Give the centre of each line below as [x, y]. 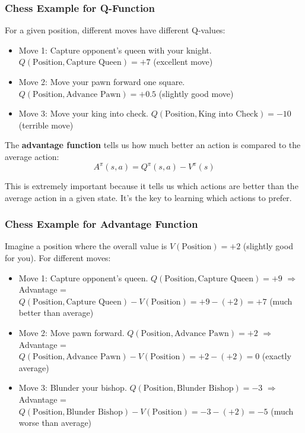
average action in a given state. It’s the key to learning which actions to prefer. [148, 197]
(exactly [277, 356]
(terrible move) [46, 125]
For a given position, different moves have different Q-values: [115, 30]
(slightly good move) [196, 93]
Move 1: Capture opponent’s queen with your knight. [115, 50]
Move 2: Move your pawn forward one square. [102, 81]
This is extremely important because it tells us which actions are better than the [152, 186]
